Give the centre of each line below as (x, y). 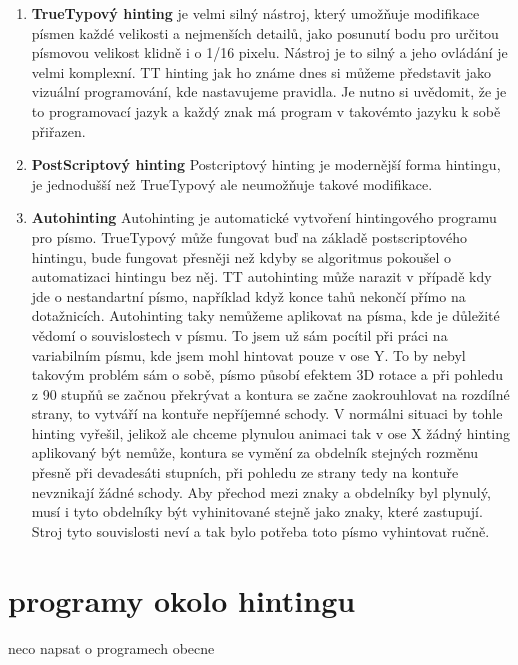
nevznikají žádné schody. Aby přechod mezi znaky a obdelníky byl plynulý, (261, 491)
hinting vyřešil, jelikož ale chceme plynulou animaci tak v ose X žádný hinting (270, 432)
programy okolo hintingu (182, 599)
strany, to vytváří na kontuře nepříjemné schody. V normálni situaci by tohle (267, 413)
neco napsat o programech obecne (111, 647)
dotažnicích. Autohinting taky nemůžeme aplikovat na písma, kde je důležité (265, 315)
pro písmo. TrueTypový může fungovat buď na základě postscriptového (249, 236)
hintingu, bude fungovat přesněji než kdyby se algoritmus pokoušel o (241, 256)
